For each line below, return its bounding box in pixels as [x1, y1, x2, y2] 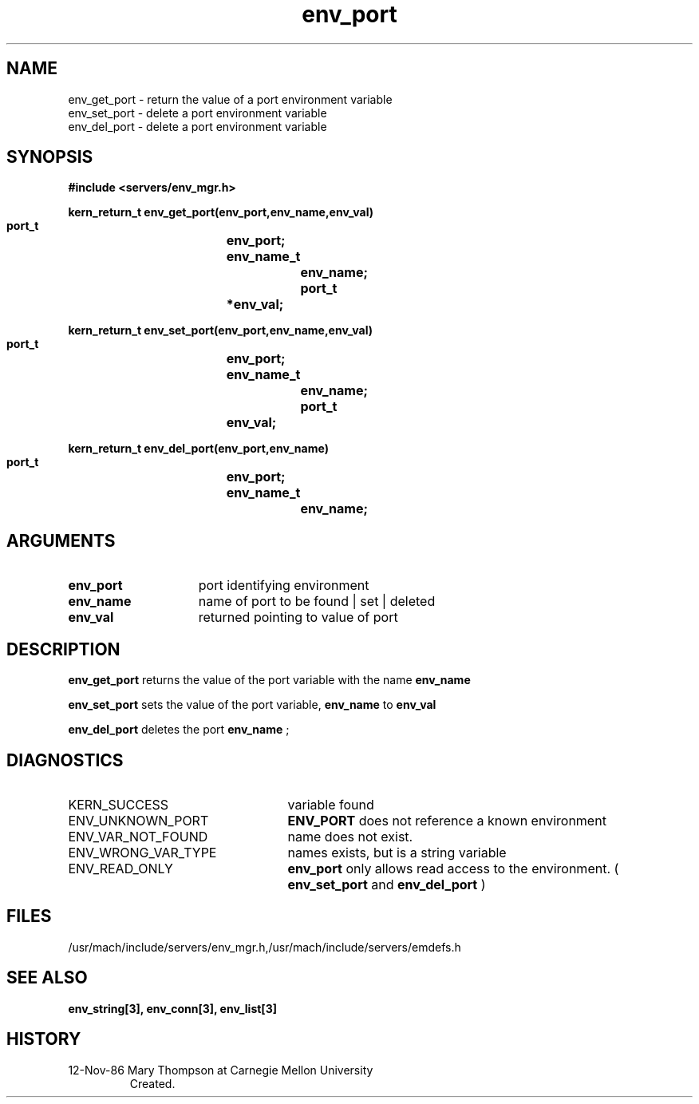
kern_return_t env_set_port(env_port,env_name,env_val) [68, 323, 373, 338]
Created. [129, 1076, 176, 1090]
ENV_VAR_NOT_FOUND [68, 828, 208, 845]
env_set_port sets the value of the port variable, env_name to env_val [68, 698, 436, 712]
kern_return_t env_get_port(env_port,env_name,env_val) [68, 205, 373, 220]
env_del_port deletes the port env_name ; [68, 722, 290, 737]
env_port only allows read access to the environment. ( [287, 860, 619, 876]
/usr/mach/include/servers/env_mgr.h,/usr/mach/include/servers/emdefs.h [68, 940, 461, 954]
